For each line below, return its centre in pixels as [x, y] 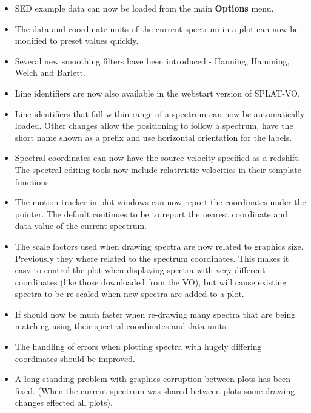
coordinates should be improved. [75, 358]
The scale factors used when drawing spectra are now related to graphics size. [159, 246]
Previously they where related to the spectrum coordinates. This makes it [152, 258]
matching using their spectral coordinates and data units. [122, 326]
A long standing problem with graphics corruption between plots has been [153, 379]
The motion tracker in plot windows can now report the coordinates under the [160, 202]
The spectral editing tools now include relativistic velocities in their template [158, 169]
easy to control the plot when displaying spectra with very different [140, 270]
